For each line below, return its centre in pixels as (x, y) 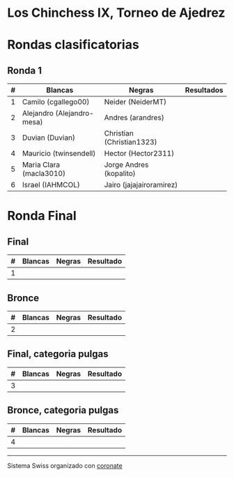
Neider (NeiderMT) (135, 102)
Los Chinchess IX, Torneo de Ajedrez (116, 13)
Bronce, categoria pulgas (63, 410)
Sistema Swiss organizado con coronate (65, 465)
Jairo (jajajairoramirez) (141, 185)
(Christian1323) (131, 142)
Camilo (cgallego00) (56, 102)
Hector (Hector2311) (139, 154)
